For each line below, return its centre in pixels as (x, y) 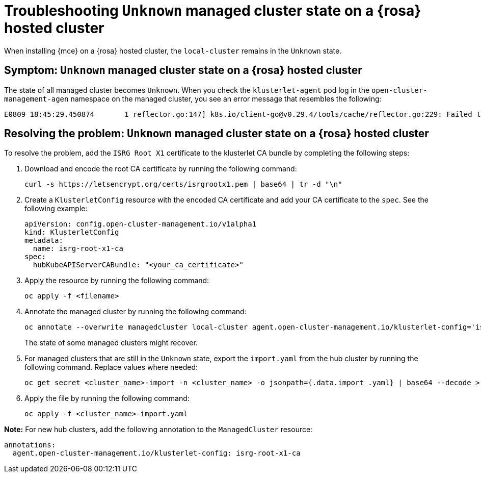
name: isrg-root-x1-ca (78, 249)
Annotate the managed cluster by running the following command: (136, 312)
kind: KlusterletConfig (72, 232)
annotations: (30, 445)
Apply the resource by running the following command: (117, 281)
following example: (56, 209)
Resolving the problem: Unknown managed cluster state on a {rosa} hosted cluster (217, 134)
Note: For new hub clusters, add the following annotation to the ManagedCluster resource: (158, 430)
